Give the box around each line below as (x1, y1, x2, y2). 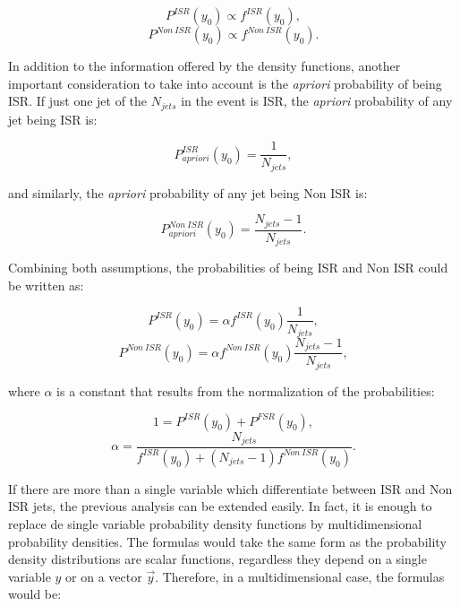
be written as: (8, 275, 84, 294)
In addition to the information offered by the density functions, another (8, 56, 401, 74)
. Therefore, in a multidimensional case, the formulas (155, 567, 445, 585)
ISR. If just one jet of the (8, 91, 148, 110)
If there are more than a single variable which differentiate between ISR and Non (8, 479, 453, 498)
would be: (8, 584, 62, 603)
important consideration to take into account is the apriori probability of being (8, 74, 442, 92)
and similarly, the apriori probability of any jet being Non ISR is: (8, 183, 368, 202)
